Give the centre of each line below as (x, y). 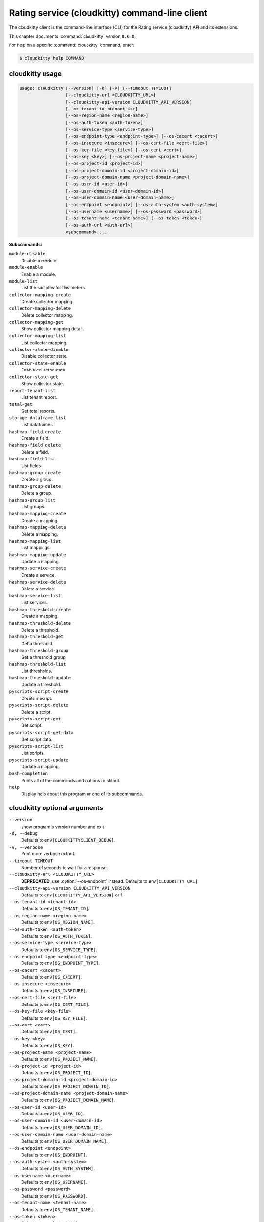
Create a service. (39, 575)
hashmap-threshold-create (40, 609)
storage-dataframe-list (37, 418)
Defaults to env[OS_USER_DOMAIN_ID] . (62, 1127)
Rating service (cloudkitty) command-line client (108, 13)
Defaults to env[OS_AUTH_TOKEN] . (57, 936)
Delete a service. (38, 589)
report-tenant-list (32, 391)
